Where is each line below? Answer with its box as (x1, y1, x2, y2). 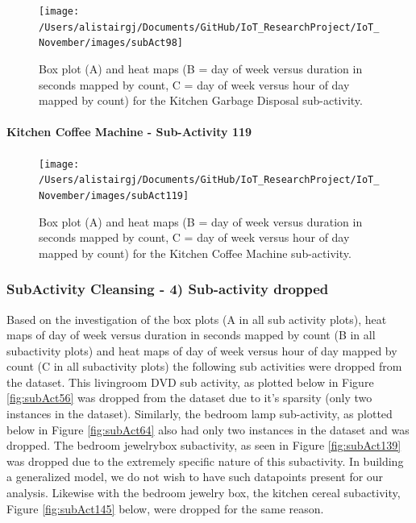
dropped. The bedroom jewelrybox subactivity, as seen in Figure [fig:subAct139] (6, 437, 401, 454)
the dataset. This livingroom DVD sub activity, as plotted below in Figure (6, 373, 374, 390)
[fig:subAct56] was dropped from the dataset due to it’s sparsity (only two (6, 389, 372, 406)
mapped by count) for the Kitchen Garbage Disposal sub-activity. (39, 92, 363, 109)
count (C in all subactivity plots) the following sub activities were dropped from (6, 358, 402, 375)
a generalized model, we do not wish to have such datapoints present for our (6, 468, 384, 485)
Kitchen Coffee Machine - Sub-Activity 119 (6, 123, 252, 140)
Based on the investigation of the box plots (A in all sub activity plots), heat (6, 310, 387, 327)
